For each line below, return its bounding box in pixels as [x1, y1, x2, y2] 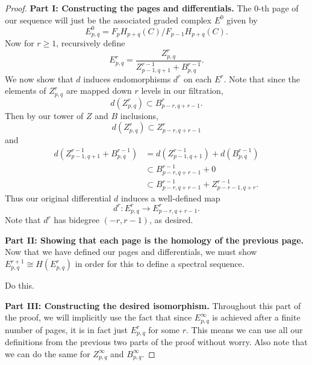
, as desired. [149, 213, 193, 226]
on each [183, 72, 212, 85]
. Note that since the [223, 72, 300, 85]
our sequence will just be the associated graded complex [5, 13, 211, 26]
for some [148, 323, 180, 336]
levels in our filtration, [141, 84, 223, 97]
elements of [5, 84, 46, 97]
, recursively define [56, 37, 125, 49]
